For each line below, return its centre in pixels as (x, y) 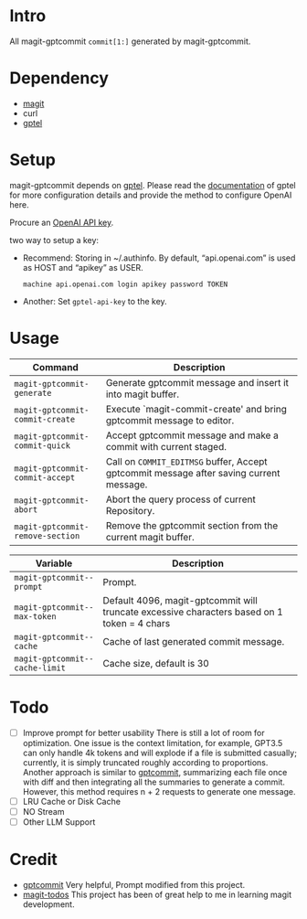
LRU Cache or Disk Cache (72, 801)
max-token (35, 616)
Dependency (59, 78)
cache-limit (40, 668)
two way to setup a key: (54, 240)
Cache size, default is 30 (156, 663)
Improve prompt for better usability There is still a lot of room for (143, 732)
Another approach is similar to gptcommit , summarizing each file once (155, 772)
